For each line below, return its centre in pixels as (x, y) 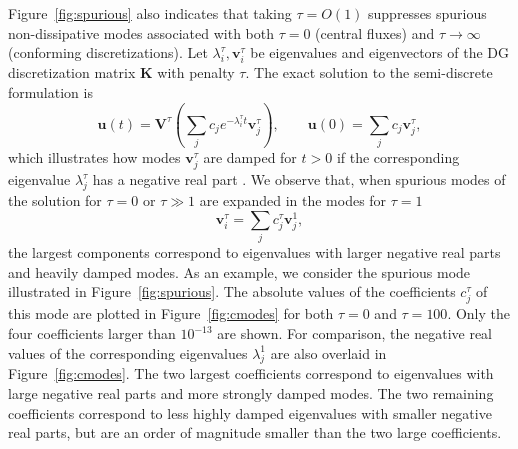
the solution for (55, 200)
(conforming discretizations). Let (108, 52)
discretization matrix (72, 72)
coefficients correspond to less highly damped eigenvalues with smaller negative (250, 412)
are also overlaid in (328, 352)
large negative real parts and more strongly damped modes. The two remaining (251, 393)
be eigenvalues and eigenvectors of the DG (379, 52)
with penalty (196, 72)
